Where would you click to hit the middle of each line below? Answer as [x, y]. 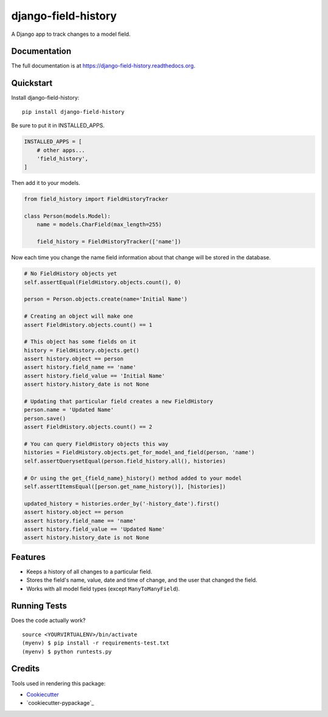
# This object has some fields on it [80, 342]
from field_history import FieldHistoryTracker [96, 199]
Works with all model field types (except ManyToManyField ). [103, 589]
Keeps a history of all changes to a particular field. [89, 572]
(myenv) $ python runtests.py [67, 652]
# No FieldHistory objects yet [71, 274]
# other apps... [61, 150]
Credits [26, 669]
